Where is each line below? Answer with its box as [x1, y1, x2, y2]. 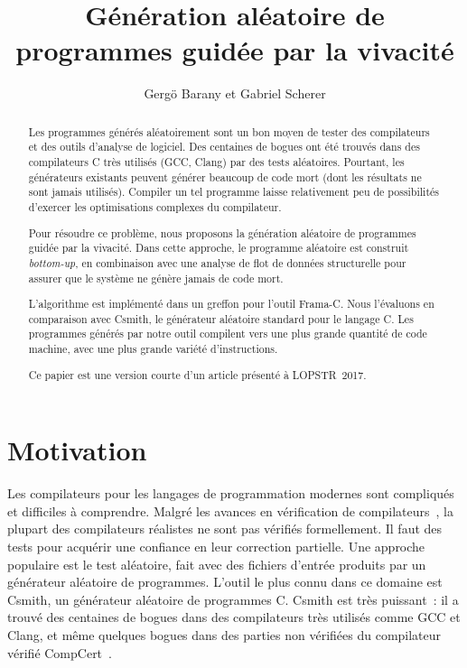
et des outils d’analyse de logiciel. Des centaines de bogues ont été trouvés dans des [28, 139, 420, 154]
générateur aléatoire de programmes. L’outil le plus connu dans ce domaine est [7, 572, 443, 591]
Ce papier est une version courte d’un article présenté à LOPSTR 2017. [28, 366, 367, 382]
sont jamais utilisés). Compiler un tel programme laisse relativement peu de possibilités [28, 184, 439, 199]
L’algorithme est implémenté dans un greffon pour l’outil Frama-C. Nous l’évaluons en [28, 296, 434, 311]
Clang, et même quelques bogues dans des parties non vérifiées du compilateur [7, 625, 442, 644]
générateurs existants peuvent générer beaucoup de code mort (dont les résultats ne [28, 169, 422, 184]
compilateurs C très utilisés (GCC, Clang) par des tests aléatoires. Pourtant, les [28, 154, 405, 170]
